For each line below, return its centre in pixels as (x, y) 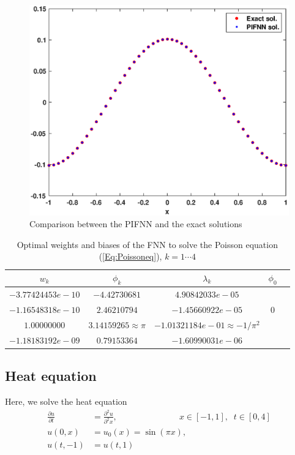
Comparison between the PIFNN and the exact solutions (136, 224)
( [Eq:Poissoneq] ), (130, 256)
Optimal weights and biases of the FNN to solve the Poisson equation (147, 244)
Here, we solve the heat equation (66, 401)
